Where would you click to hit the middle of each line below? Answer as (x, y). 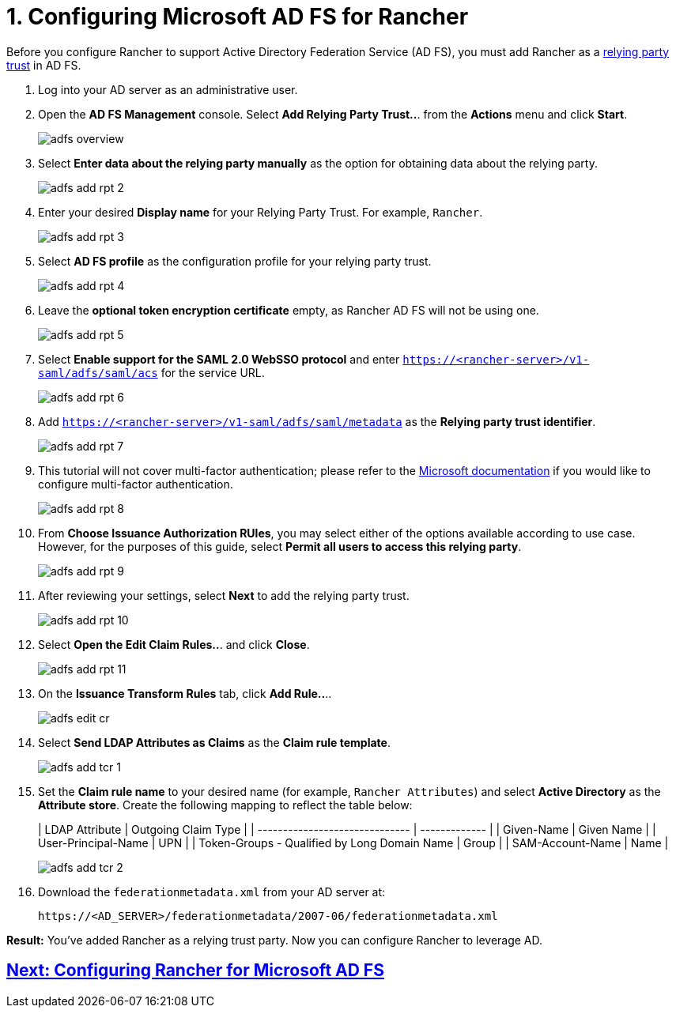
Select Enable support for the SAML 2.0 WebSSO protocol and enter (219, 359)
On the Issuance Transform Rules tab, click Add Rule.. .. (185, 693)
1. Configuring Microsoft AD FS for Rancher (238, 17)
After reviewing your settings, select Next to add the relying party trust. (224, 595)
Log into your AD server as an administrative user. (168, 89)
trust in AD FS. (44, 65)
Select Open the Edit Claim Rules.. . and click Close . (174, 644)
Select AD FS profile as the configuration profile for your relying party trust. (235, 261)
